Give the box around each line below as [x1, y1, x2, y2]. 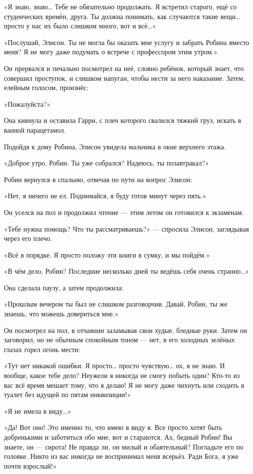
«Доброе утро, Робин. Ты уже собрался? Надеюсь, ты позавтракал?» [4, 158, 209, 168]
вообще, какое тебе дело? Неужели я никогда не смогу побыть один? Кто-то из [4, 370, 240, 380]
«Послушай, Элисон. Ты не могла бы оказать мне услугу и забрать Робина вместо [4, 37, 250, 47]
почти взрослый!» [4, 460, 57, 471]
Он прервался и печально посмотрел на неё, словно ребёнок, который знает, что [4, 63, 244, 73]
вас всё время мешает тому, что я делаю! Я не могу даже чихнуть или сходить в [4, 379, 244, 390]
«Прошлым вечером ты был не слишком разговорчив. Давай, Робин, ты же [4, 299, 228, 309]
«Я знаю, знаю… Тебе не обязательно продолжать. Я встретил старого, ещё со [4, 1, 237, 11]
